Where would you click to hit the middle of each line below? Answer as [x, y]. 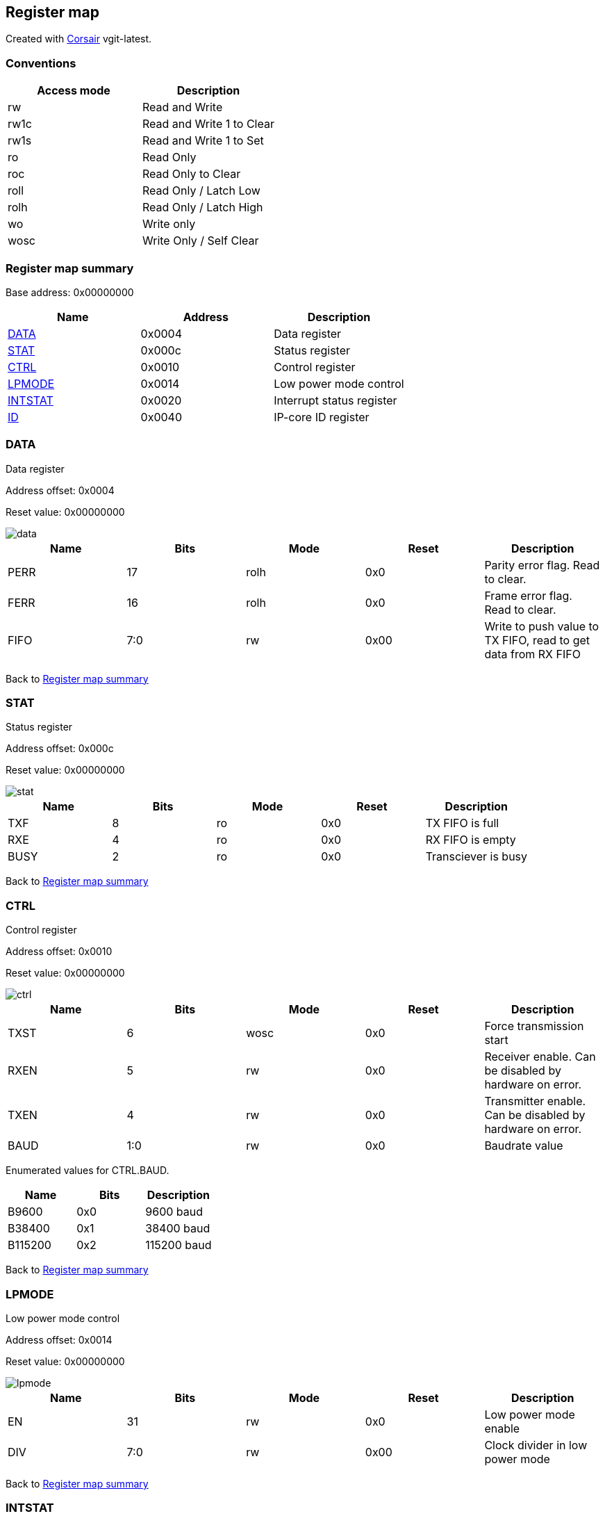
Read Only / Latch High [202, 207]
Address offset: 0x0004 [60, 490]
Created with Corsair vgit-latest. [79, 39]
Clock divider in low [536, 1445]
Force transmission [534, 1026]
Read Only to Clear [191, 174]
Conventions [41, 63]
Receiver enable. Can [540, 1057]
